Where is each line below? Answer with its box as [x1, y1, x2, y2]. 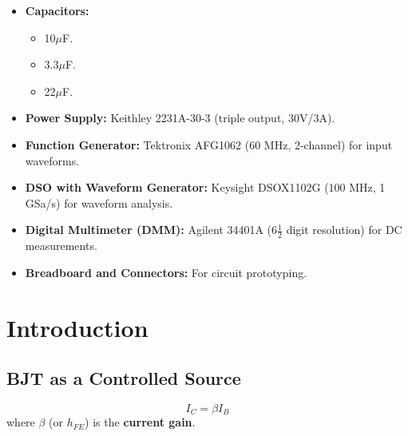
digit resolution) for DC [286, 221, 402, 238]
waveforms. [25, 152, 80, 168]
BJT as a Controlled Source [6, 366, 241, 390]
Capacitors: [25, 2, 89, 18]
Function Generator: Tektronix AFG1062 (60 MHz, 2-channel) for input [25, 136, 393, 153]
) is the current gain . [85, 414, 196, 430]
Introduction [6, 311, 149, 343]
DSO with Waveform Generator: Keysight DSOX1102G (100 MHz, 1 [25, 179, 386, 196]
